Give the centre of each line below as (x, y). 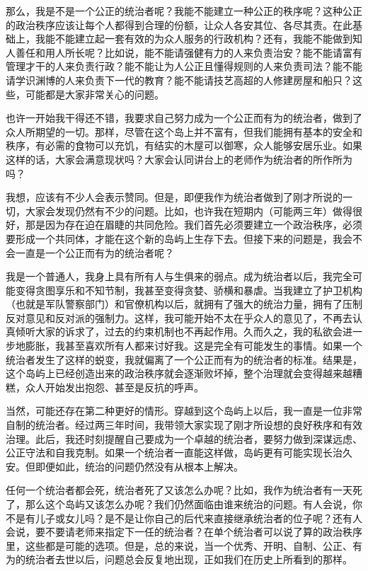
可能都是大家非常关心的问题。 (94, 94)
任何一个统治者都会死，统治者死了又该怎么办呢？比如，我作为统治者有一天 (179, 490)
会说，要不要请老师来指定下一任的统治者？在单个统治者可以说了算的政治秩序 (184, 532)
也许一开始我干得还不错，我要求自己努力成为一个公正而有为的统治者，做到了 (184, 118)
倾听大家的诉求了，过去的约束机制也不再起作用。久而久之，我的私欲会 (179, 331)
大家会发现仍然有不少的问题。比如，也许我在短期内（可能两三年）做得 (189, 210)
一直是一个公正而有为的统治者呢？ (94, 252)
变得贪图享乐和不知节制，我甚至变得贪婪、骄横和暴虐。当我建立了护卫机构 (189, 290)
